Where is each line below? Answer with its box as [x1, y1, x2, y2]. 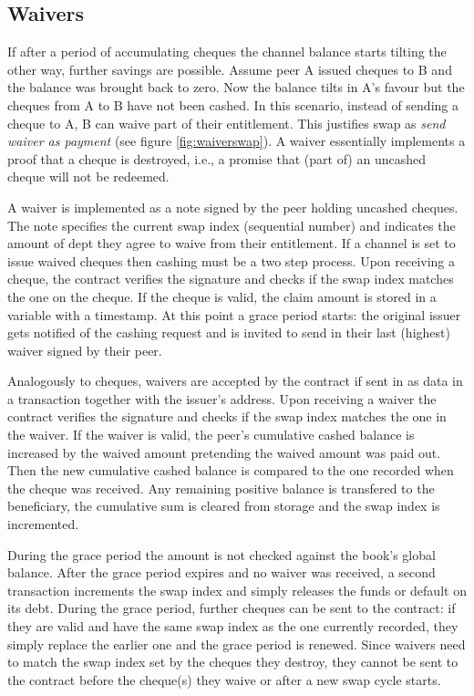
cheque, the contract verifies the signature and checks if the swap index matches [7, 269, 454, 288]
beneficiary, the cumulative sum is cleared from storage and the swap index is [7, 496, 440, 515]
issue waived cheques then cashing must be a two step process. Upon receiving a [7, 251, 456, 270]
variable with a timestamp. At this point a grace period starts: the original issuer [7, 305, 461, 324]
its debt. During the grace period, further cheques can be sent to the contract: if [7, 598, 456, 618]
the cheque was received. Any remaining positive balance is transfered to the [7, 478, 435, 497]
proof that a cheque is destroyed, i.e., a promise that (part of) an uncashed [7, 149, 426, 168]
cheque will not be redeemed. [7, 167, 170, 186]
